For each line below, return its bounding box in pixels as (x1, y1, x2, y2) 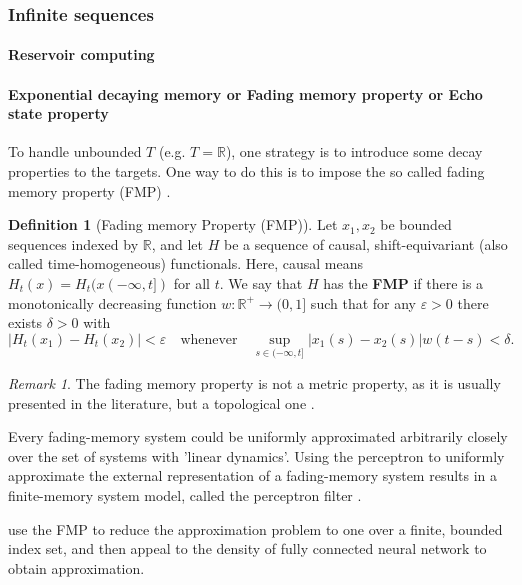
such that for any (310, 292, 416, 313)
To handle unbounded (8, 141, 142, 162)
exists (8, 312, 42, 333)
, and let (151, 233, 203, 254)
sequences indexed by (8, 233, 139, 254)
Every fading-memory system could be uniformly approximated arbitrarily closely (8, 426, 508, 447)
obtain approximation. (8, 557, 145, 578)
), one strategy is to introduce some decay (225, 141, 483, 162)
